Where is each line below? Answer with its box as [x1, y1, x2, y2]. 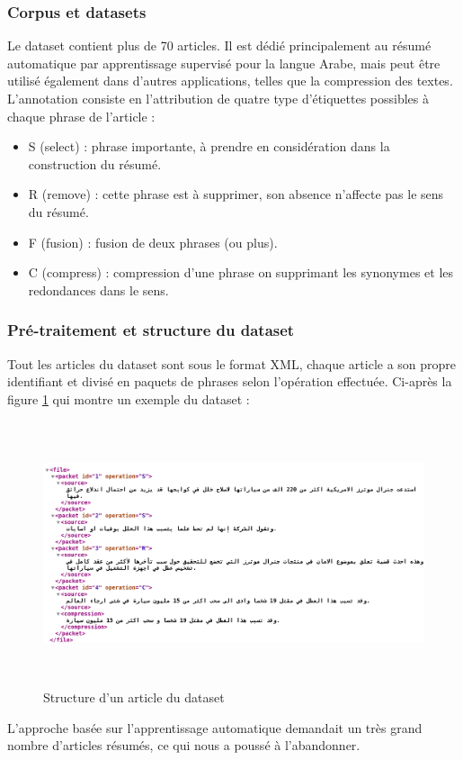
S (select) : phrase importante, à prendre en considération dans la [28, 137, 390, 156]
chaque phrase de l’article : [7, 106, 156, 125]
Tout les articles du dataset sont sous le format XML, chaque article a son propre [7, 354, 457, 373]
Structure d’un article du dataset [43, 688, 225, 707]
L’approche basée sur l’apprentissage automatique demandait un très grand [7, 718, 423, 737]
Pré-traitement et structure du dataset [7, 319, 295, 341]
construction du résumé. [28, 154, 162, 173]
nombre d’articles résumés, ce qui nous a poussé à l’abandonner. [7, 736, 361, 755]
